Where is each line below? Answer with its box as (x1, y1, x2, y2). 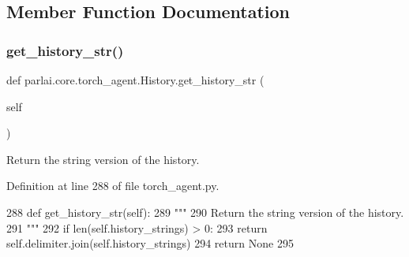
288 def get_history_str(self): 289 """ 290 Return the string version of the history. (6, 203, 404, 220)
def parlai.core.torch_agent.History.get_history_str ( (6, 72, 265, 88)
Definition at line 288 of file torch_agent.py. (6, 177, 220, 194)
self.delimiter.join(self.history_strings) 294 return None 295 (6, 235, 294, 251)
